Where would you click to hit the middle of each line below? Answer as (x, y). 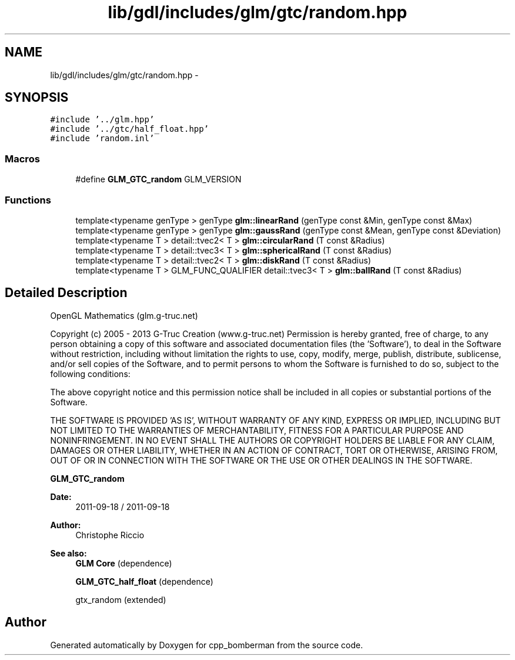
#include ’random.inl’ (102, 139)
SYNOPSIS (37, 98)
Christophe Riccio (110, 535)
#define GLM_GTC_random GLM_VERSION (158, 179)
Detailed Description (66, 293)
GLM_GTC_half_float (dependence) (144, 581)
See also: (68, 553)
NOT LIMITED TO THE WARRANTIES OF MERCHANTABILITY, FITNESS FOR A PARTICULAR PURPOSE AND (257, 430)
